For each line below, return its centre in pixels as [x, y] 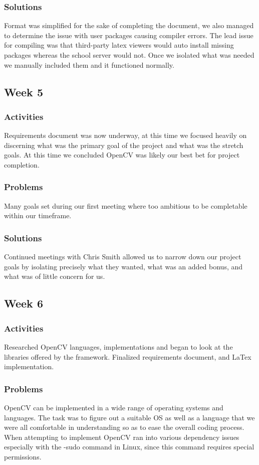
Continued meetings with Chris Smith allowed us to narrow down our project [123, 257]
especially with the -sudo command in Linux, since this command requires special [129, 447]
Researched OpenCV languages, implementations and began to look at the [118, 346]
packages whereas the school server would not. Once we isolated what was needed [129, 55]
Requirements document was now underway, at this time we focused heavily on [125, 135]
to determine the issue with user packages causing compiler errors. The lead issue [129, 35]
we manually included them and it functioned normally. [89, 64]
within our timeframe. [38, 215]
